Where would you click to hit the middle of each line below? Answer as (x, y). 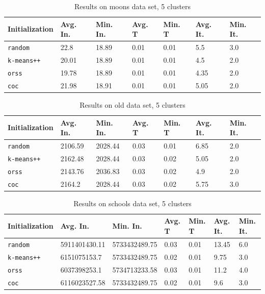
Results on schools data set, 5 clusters (132, 203)
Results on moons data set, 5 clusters (132, 6)
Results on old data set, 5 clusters (132, 104)
